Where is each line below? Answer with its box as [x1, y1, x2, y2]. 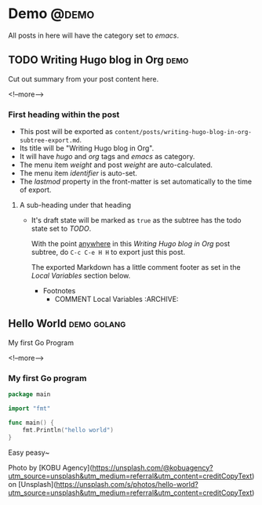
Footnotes [42, 286, 76, 296]
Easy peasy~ [8, 448, 50, 457]
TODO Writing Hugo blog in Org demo [8, 53, 189, 67]
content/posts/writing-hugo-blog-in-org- [115, 129, 253, 136]
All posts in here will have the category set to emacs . [8, 31, 179, 40]
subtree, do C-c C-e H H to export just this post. [31, 248, 186, 257]
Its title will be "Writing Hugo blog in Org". [19, 144, 155, 153]
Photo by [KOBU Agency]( [8, 463, 93, 472]
